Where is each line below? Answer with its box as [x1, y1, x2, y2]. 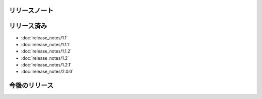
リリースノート [9, 6, 53, 15]
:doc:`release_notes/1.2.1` [21, 62, 72, 68]
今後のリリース [9, 82, 53, 90]
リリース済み [9, 22, 47, 30]
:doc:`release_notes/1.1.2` [21, 49, 72, 54]
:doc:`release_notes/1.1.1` [21, 41, 70, 47]
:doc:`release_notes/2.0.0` [21, 68, 74, 75]
